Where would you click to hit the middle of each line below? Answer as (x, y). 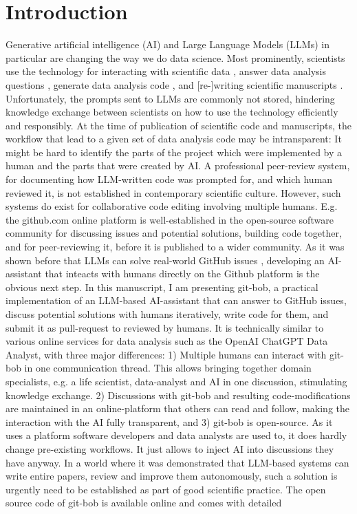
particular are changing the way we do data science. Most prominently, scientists (175, 57)
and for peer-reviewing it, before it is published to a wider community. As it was (175, 247)
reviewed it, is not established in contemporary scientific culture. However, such (173, 192)
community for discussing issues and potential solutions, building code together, (174, 233)
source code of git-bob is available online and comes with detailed (144, 503)
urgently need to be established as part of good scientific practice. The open (166, 489)
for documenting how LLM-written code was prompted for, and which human (169, 179)
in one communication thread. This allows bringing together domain (168, 368)
